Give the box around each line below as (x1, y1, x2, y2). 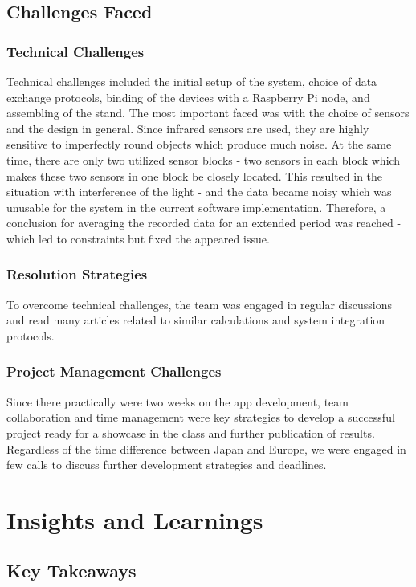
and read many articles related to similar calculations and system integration (6, 312, 385, 328)
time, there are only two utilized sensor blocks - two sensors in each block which (6, 151, 401, 168)
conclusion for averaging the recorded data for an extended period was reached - (6, 214, 402, 231)
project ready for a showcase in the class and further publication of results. (6, 424, 375, 441)
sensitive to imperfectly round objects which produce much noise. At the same (6, 136, 392, 153)
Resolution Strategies (6, 264, 148, 284)
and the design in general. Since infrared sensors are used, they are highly (6, 120, 369, 137)
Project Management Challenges (6, 361, 222, 381)
